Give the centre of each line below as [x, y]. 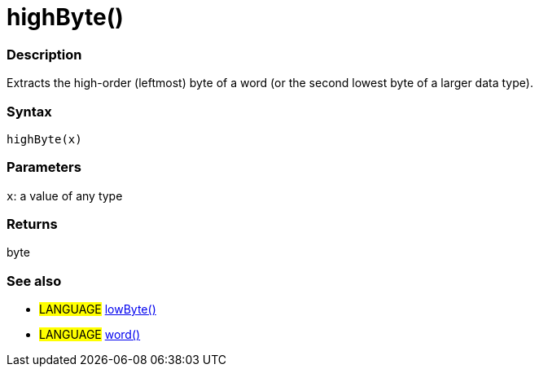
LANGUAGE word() [90, 335]
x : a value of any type [65, 195]
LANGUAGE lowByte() [98, 309]
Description [44, 54]
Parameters [44, 167]
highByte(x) [44, 139]
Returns [32, 224]
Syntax [29, 111]
